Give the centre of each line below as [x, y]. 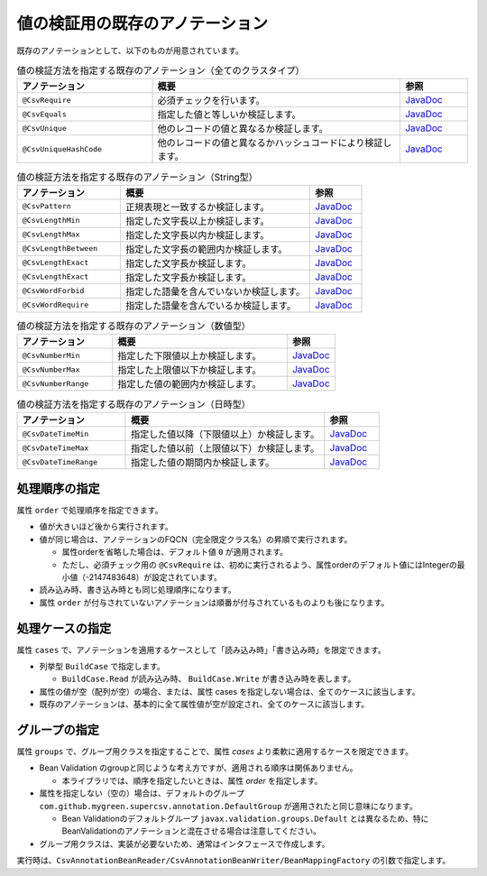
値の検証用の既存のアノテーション [142, 23]
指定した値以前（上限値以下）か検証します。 [225, 448]
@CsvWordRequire [55, 305]
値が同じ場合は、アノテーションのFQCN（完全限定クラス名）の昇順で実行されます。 [196, 539]
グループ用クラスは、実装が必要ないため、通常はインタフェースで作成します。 [184, 844]
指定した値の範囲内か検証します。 [189, 384]
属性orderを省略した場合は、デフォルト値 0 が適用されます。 [175, 552]
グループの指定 [58, 729]
